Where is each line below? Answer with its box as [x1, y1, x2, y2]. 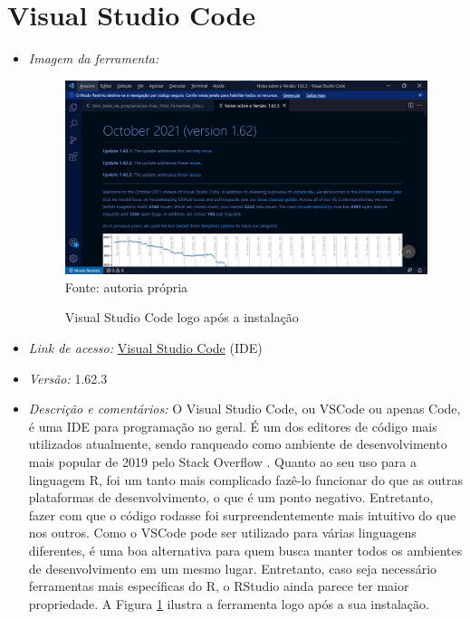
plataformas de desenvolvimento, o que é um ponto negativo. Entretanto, [28, 488, 434, 507]
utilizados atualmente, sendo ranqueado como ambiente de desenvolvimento [28, 434, 447, 453]
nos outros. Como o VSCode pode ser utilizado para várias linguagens [28, 523, 417, 542]
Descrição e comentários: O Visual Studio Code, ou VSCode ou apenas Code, [28, 399, 461, 418]
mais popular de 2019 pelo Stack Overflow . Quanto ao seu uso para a [28, 452, 417, 471]
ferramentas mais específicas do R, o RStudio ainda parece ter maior [28, 576, 409, 595]
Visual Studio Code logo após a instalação [64, 308, 299, 327]
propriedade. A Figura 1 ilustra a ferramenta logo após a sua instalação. [28, 594, 429, 613]
